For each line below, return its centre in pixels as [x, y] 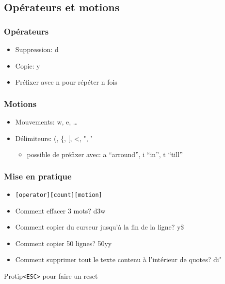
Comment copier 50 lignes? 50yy [64, 243]
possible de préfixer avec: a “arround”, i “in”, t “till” [105, 154]
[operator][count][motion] [59, 195]
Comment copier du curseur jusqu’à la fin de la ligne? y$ [100, 227]
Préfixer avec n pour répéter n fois [66, 82]
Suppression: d [37, 49]
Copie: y [28, 65]
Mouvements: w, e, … [47, 122]
